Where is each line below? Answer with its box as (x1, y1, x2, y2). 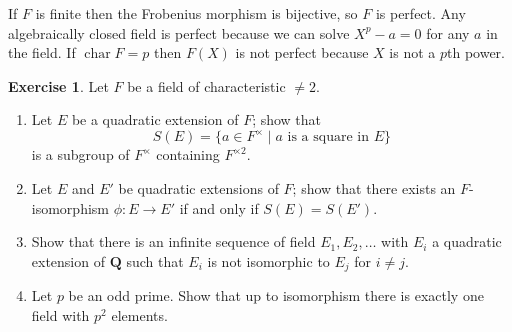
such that (126, 250, 184, 271)
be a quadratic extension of (71, 109, 239, 130)
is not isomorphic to (207, 250, 330, 271)
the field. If (8, 42, 76, 63)
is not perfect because (235, 42, 369, 63)
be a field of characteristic (127, 75, 286, 96)
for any (426, 22, 470, 43)
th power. (447, 42, 506, 63)
